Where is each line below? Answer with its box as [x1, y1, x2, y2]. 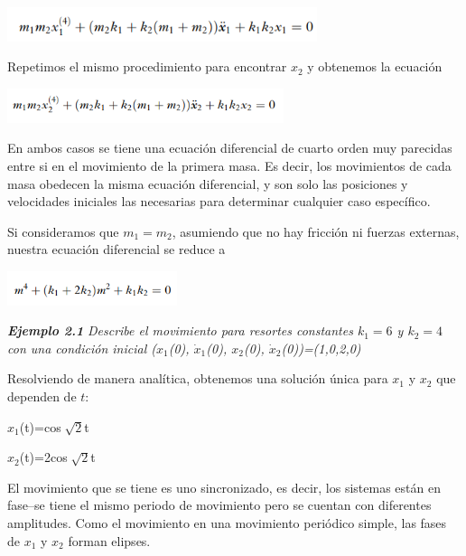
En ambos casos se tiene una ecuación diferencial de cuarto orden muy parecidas [7, 138, 452, 157]
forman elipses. [68, 531, 151, 550]
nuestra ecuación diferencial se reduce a [7, 240, 226, 259]
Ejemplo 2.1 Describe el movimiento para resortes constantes [7, 321, 353, 340]
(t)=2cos [19, 448, 68, 466]
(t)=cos [19, 417, 61, 436]
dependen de [7, 387, 77, 406]
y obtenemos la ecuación [307, 57, 443, 76]
